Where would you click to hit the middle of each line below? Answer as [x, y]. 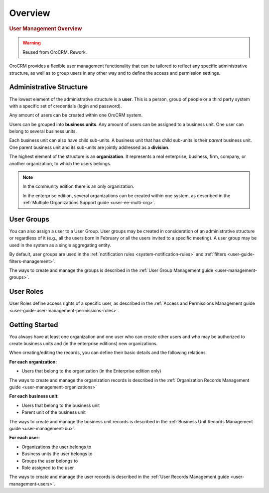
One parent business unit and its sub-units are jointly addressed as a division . [89, 147]
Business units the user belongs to [57, 454]
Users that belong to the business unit [61, 405]
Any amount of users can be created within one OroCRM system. [76, 115]
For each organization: [33, 362]
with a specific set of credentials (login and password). [66, 106]
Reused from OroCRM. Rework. [55, 52]
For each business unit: [34, 396]
